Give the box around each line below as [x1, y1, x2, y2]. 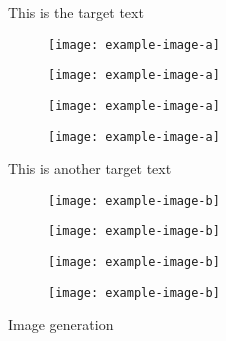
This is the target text [8, 2, 144, 22]
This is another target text [8, 158, 172, 179]
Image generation [8, 314, 114, 335]
